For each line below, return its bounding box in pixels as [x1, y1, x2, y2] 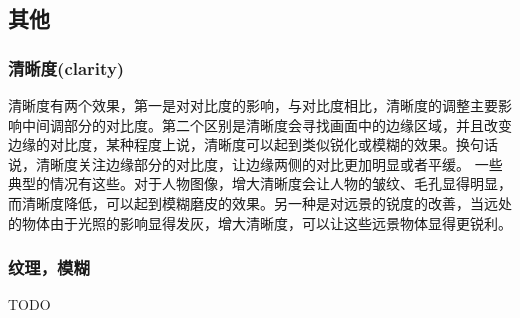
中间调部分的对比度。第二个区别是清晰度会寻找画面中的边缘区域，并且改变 [21, 114, 512, 135]
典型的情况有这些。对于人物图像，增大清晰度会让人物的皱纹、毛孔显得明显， [8, 173, 512, 194]
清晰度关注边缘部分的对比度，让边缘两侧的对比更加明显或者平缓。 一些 [35, 153, 503, 174]
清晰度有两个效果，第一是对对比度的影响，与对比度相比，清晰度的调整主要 [8, 95, 498, 115]
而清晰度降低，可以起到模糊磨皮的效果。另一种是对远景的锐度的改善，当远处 [8, 192, 512, 213]
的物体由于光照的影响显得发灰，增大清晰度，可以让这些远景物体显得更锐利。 [8, 212, 512, 233]
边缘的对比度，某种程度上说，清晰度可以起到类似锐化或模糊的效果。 [8, 134, 456, 155]
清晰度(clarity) [8, 55, 125, 80]
